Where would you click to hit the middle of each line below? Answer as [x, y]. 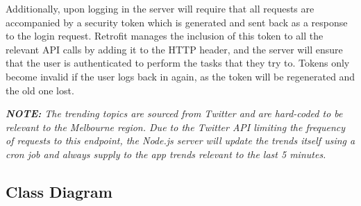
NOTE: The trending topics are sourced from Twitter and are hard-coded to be [174, 113]
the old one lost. [40, 90]
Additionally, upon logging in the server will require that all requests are [160, 8]
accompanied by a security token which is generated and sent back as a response [177, 22]
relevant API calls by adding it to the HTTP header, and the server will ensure [174, 49]
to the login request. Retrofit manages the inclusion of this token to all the [165, 36]
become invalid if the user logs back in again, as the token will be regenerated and [180, 76]
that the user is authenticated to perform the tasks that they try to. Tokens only [178, 63]
